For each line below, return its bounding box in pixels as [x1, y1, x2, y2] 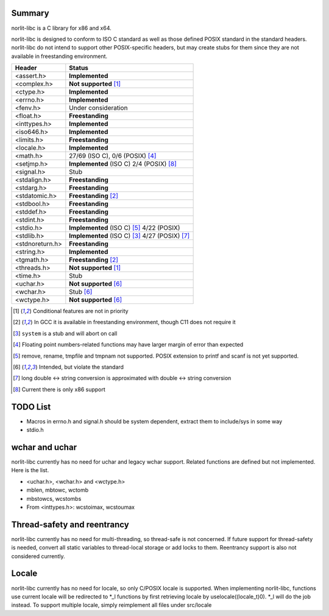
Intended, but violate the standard [38, 363, 124, 371]
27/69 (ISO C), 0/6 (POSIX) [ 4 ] [69, 152, 157, 160]
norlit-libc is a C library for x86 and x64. [11, 24, 112, 32]
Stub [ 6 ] [69, 288, 93, 296]
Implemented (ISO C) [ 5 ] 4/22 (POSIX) [69, 224, 180, 232]
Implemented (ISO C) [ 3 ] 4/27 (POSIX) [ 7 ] [69, 232, 190, 240]
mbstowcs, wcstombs [26, 495, 82, 502]
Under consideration [69, 104, 128, 112]
